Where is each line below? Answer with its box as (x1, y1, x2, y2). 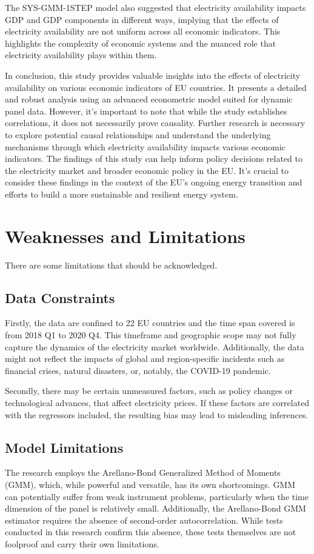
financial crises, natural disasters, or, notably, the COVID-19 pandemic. (5, 364, 271, 376)
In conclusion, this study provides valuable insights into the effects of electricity (5, 68, 301, 81)
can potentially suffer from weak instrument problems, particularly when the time (5, 490, 309, 502)
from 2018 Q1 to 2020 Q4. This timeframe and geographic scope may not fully (5, 329, 296, 341)
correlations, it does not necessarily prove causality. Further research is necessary (5, 116, 306, 129)
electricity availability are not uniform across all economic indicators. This (5, 25, 281, 38)
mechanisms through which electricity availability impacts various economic (5, 140, 286, 153)
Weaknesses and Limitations (5, 223, 246, 248)
